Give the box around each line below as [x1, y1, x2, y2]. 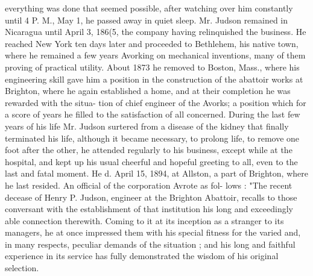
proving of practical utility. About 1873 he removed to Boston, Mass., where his [5, 60, 300, 73]
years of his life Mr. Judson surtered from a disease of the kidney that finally [5, 119, 289, 132]
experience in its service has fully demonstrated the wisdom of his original [5, 249, 279, 262]
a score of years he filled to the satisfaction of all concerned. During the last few [5, 108, 300, 121]
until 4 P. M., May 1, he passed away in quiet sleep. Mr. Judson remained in [5, 13, 288, 26]
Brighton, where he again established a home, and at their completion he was [5, 84, 291, 97]
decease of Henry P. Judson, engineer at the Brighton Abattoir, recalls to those [5, 190, 297, 203]
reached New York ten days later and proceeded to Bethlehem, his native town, [5, 37, 299, 49]
